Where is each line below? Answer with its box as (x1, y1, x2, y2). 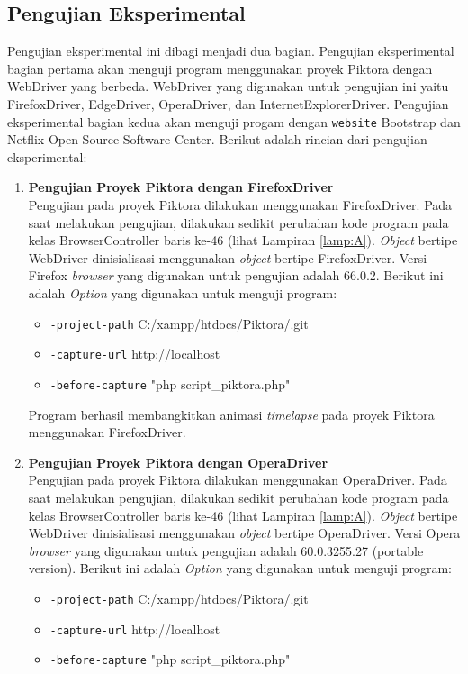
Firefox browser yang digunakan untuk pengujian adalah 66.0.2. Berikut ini (28, 266, 444, 285)
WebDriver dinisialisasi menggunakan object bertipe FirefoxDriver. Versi (28, 248, 427, 267)
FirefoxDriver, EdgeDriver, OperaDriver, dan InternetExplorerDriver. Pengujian (7, 94, 449, 113)
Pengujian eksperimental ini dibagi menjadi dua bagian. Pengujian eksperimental (7, 41, 454, 60)
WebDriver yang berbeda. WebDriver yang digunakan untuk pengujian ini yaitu (7, 77, 449, 96)
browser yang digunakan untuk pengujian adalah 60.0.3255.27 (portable (28, 541, 424, 560)
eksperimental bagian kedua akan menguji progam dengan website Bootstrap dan (7, 112, 461, 131)
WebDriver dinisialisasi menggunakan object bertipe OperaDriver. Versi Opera (28, 524, 461, 542)
